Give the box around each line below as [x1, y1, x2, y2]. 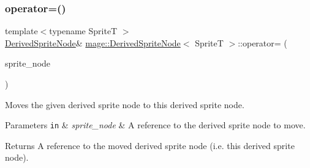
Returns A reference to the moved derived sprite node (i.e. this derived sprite [5, 139, 295, 152]
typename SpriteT [49, 24, 118, 37]
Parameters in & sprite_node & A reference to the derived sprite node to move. [5, 119, 306, 131]
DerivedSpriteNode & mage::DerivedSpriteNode [5, 36, 181, 49]
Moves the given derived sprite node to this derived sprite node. [5, 98, 244, 111]
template [5, 24, 38, 37]
